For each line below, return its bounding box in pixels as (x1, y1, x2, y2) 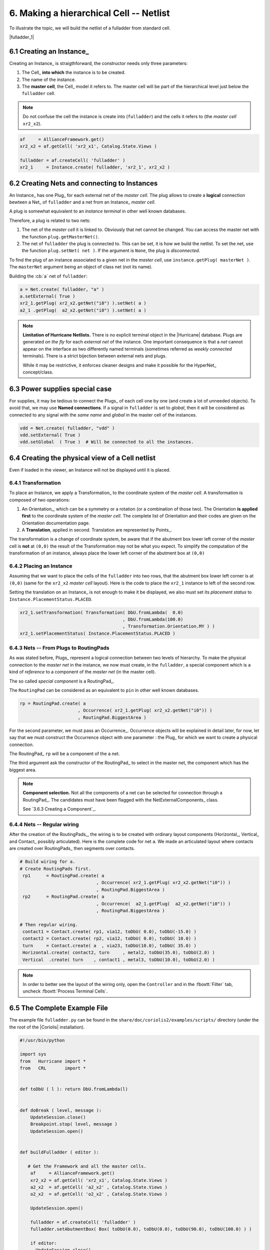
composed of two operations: (9, 496, 70, 502)
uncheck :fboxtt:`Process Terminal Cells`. (22, 988, 108, 994)
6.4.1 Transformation (9, 479, 61, 486)
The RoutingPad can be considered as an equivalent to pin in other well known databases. (9, 687, 199, 693)
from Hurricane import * (19, 1058, 86, 1064)
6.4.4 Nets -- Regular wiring (9, 821, 79, 828)
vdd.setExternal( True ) (19, 432, 81, 438)
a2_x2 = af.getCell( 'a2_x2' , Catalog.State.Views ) (30, 1184, 167, 1190)
